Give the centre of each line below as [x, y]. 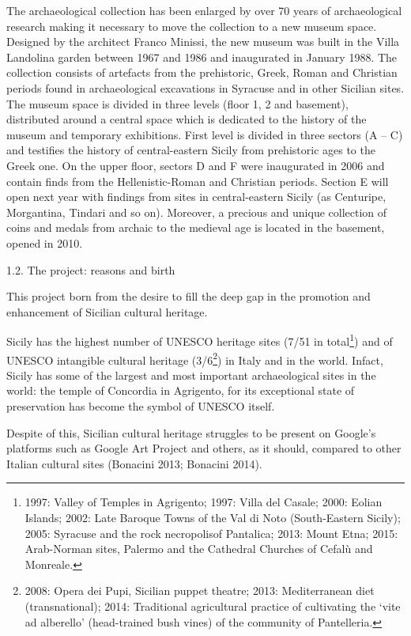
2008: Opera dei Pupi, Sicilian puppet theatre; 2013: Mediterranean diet [200, 591]
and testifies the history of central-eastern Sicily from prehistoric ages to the [191, 150]
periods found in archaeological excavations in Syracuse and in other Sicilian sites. [205, 87]
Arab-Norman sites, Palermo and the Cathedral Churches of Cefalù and [199, 549]
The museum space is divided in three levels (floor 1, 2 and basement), [177, 103]
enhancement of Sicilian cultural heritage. [107, 311]
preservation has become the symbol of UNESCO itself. [141, 405]
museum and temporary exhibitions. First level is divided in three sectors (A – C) [205, 134]
